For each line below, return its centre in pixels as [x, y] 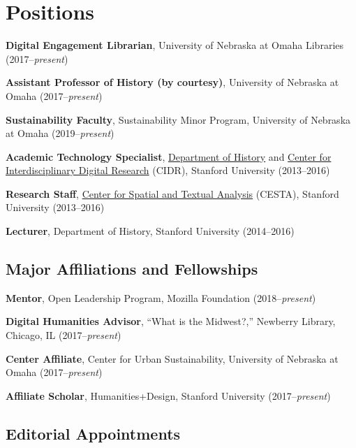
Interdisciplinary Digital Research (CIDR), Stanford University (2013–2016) [168, 170]
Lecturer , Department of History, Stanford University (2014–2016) [150, 231]
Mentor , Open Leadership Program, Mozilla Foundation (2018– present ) [161, 297]
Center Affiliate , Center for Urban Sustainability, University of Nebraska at [172, 358]
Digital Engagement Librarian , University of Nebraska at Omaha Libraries [175, 45]
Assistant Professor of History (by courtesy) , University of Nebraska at [172, 82]
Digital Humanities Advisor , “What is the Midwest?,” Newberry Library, [171, 321]
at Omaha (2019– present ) [60, 133]
